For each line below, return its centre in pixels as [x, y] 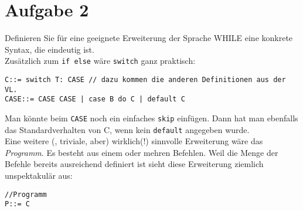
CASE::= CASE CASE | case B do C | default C [95, 99]
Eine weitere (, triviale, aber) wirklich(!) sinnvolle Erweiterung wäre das [134, 141]
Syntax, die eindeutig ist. [50, 49]
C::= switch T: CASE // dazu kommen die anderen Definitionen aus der [145, 79]
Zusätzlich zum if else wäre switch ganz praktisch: [100, 61]
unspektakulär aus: [39, 176]
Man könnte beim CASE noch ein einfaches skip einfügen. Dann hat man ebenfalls [151, 118]
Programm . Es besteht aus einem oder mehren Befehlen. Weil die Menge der [142, 152]
